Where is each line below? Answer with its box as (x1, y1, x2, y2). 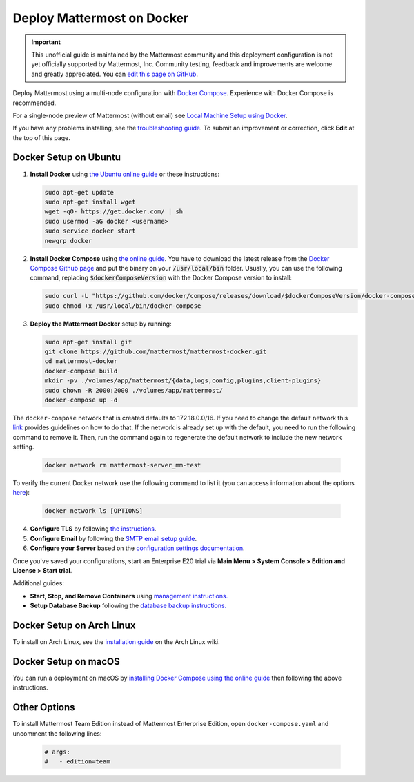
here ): (12, 489, 30, 497)
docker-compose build (44, 366, 118, 375)
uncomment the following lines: (12, 729, 102, 738)
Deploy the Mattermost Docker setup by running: (30, 320, 172, 328)
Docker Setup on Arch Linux (12, 620, 136, 631)
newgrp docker (44, 237, 92, 244)
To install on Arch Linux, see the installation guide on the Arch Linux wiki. (12, 638, 220, 646)
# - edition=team (44, 758, 110, 765)
